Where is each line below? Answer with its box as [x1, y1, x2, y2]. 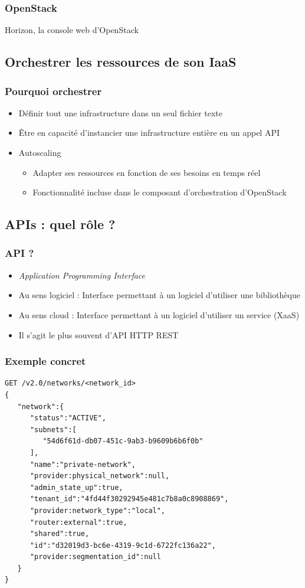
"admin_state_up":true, [29, 483, 123, 492]
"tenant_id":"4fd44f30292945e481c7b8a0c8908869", [29, 495, 229, 504]
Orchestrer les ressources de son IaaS [5, 53, 237, 71]
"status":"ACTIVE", [29, 414, 106, 423]
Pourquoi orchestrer [5, 83, 102, 98]
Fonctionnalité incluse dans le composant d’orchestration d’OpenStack [32, 186, 287, 198]
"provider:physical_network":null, [29, 472, 170, 481]
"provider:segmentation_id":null [29, 553, 161, 561]
